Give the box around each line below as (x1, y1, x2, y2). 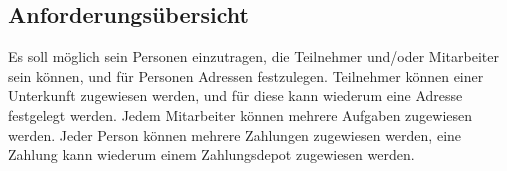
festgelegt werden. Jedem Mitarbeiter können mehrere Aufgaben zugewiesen (8, 104, 473, 125)
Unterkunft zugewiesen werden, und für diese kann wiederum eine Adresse (8, 85, 463, 106)
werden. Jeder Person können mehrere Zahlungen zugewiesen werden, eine (8, 124, 462, 145)
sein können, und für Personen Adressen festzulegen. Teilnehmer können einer (8, 65, 484, 86)
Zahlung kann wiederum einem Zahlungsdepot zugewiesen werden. (8, 144, 415, 165)
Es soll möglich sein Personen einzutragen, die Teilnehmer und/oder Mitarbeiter (8, 46, 499, 67)
